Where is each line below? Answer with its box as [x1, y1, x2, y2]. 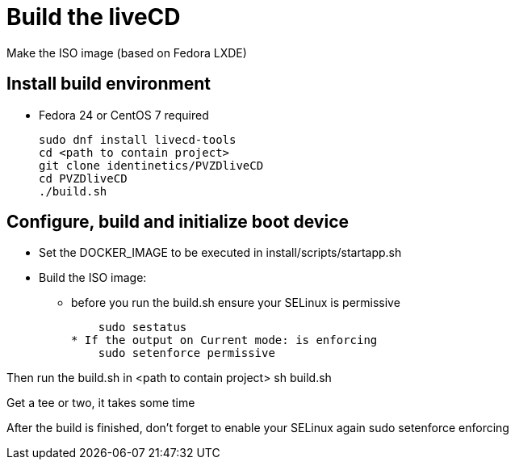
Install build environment [6, 73, 211, 94]
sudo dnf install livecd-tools [39, 132, 237, 146]
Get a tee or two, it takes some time [6, 396, 195, 410]
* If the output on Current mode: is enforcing [71, 334, 378, 347]
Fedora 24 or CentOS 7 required [39, 107, 209, 122]
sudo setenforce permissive [98, 346, 275, 360]
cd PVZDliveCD [39, 171, 128, 185]
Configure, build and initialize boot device [6, 212, 349, 233]
